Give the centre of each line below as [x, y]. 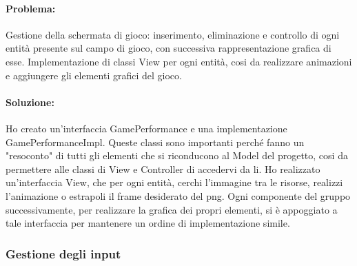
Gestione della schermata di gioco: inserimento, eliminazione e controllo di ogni [173, 34]
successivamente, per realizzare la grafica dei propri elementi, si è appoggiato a [172, 209]
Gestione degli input [63, 253]
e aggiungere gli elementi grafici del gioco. [94, 75]
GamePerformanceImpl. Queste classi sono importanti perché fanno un [155, 142]
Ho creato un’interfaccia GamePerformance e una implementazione [146, 128]
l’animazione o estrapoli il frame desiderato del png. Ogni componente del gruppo [178, 195]
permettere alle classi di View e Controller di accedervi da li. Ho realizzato [163, 168]
